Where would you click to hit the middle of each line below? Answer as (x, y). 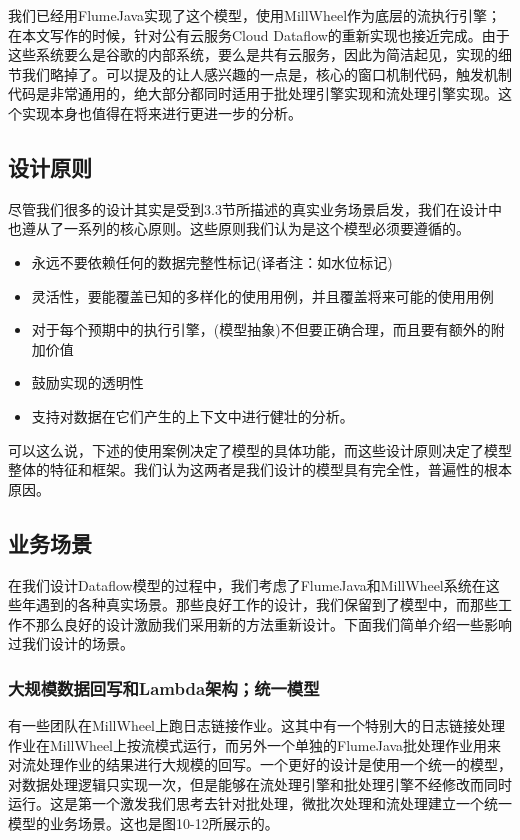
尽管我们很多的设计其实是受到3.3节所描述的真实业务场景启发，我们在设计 (248, 208)
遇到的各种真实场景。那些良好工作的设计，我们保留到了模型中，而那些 (266, 604)
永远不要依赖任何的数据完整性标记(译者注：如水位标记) (212, 261)
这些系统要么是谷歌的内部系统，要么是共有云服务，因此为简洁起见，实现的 (253, 54)
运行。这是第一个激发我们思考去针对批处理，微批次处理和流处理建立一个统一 (260, 803)
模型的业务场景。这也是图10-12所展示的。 (143, 823)
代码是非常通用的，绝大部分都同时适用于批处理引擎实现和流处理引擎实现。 (253, 93)
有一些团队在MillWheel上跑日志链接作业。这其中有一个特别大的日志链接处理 (257, 725)
